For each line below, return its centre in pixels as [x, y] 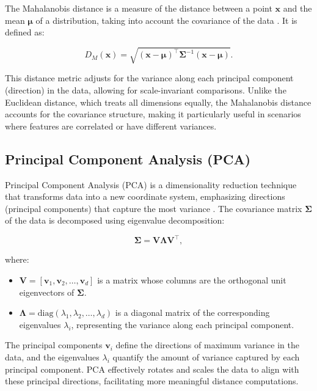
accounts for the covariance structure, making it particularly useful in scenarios [153, 114]
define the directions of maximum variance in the [207, 345]
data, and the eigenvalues [52, 356]
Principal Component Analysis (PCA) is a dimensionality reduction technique [151, 184]
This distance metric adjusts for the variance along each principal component [149, 78]
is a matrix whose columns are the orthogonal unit [192, 280]
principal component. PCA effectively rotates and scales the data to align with [152, 369]
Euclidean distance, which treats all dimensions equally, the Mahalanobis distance [158, 102]
